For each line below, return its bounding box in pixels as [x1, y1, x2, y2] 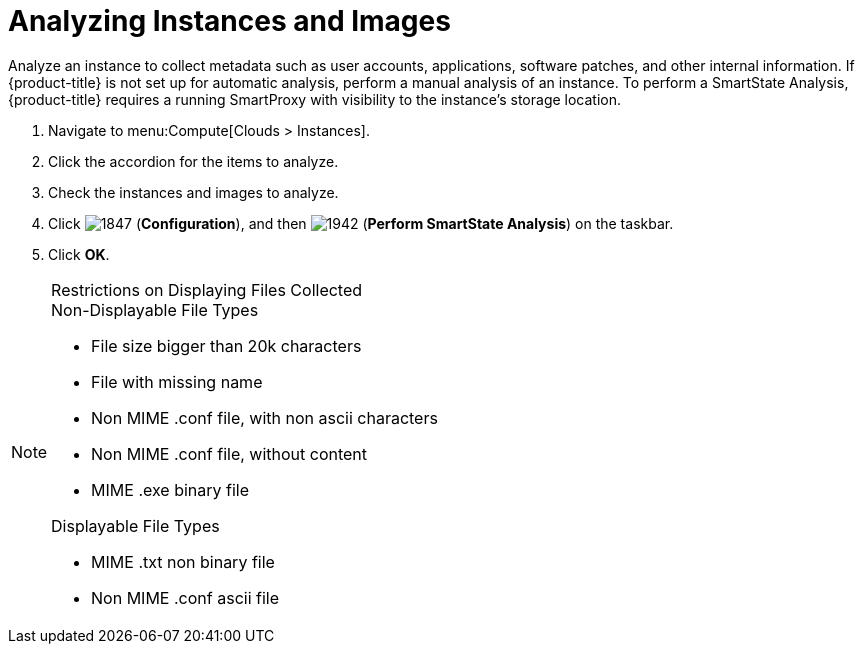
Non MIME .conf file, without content [91, 443, 368, 464]
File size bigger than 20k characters [91, 335, 362, 356]
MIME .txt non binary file [91, 551, 275, 572]
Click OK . [48, 245, 110, 263]
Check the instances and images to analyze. [48, 183, 339, 201]
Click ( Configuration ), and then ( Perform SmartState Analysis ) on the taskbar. [48, 214, 674, 232]
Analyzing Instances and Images [8, 4, 451, 38]
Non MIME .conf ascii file [91, 587, 280, 608]
